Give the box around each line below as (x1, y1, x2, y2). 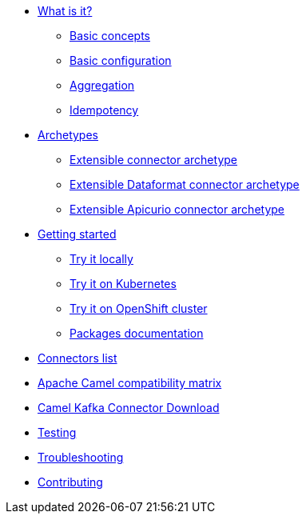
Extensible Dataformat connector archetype (70, 178, 300, 191)
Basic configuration (70, 54, 172, 67)
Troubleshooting (38, 450, 124, 464)
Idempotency (70, 103, 139, 117)
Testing (38, 426, 77, 439)
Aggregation (70, 78, 135, 92)
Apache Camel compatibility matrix (38, 376, 222, 390)
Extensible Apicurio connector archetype (70, 202, 285, 216)
